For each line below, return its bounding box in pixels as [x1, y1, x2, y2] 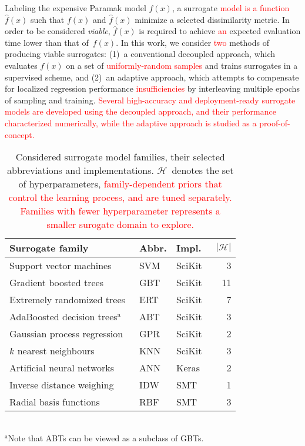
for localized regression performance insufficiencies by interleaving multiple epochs [5, 82, 300, 95]
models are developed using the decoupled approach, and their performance [5, 105, 276, 118]
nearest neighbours [17, 344, 95, 358]
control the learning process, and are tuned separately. [8, 190, 232, 204]
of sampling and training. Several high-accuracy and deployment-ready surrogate [5, 93, 296, 106]
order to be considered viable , [5, 25, 110, 37]
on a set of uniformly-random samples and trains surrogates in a [66, 59, 298, 71]
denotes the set [172, 163, 234, 177]
